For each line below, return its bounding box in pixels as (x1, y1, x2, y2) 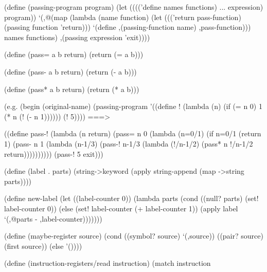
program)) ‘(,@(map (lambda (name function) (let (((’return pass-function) (4, 11, 241, 22)
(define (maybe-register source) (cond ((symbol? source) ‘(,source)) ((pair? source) (4, 230, 263, 241)
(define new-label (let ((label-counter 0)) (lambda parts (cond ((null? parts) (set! (4, 193, 259, 204)
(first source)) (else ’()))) (4, 240, 82, 251)
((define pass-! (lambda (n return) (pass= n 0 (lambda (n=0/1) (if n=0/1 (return (4, 128, 261, 139)
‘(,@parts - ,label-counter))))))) (4, 213, 102, 224)
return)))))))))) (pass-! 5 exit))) (4, 148, 103, 159)
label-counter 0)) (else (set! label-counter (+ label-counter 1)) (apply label (4, 203, 238, 213)
